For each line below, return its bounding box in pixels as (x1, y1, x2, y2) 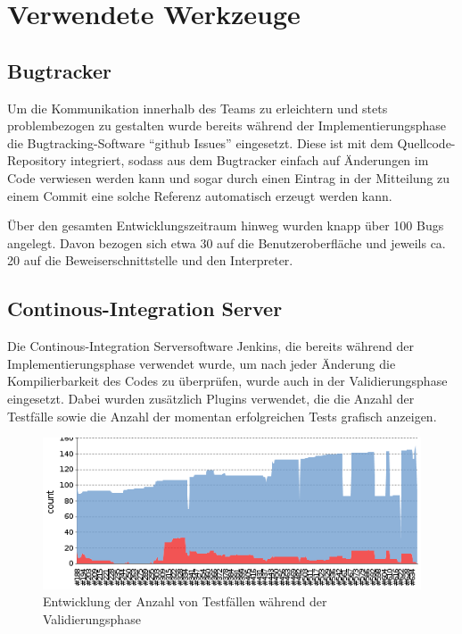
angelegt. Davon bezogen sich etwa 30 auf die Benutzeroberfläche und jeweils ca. (7, 233, 446, 252)
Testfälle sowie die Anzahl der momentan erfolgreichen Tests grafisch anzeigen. (7, 406, 437, 425)
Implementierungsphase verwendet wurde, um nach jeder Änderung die (7, 354, 396, 372)
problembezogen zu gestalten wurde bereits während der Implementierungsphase (7, 116, 447, 135)
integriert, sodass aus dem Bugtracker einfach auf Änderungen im (70, 151, 429, 170)
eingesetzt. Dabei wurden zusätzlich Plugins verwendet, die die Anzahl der (7, 388, 415, 407)
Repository (7, 151, 67, 170)
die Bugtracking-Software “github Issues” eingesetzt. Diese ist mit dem (7, 133, 393, 152)
